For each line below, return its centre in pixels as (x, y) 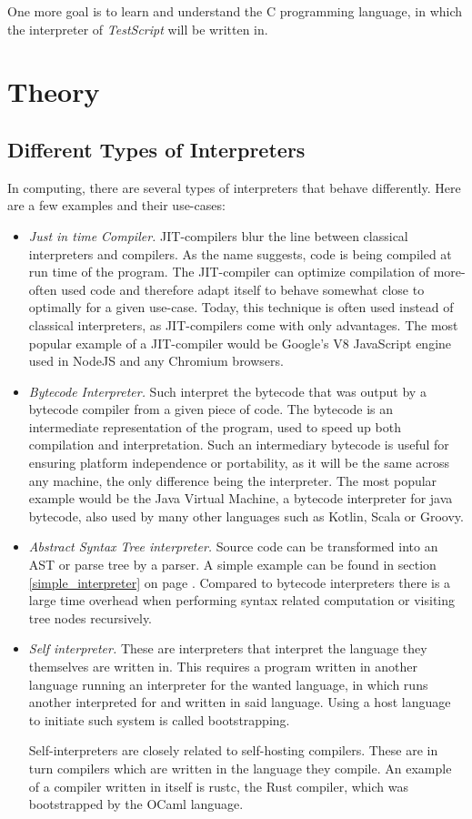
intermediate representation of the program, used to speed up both (215, 426)
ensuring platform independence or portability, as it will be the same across (239, 463)
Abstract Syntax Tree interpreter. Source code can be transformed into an (233, 546)
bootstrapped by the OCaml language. (136, 804)
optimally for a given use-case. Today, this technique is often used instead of (241, 307)
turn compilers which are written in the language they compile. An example (240, 768)
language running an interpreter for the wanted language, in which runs (228, 684)
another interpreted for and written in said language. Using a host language (240, 702)
